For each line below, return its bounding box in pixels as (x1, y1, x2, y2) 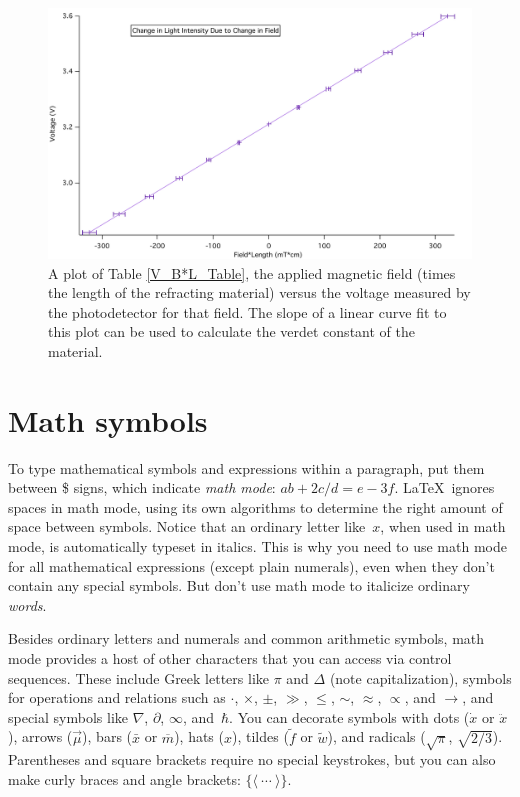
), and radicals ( (327, 726, 426, 747)
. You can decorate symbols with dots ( (229, 706, 470, 727)
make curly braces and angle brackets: (8, 768, 241, 789)
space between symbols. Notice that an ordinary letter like (8, 516, 366, 537)
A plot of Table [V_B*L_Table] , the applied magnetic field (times (48, 262, 456, 283)
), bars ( (82, 726, 133, 747)
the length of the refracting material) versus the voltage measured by (48, 282, 471, 303)
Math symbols (8, 399, 208, 440)
